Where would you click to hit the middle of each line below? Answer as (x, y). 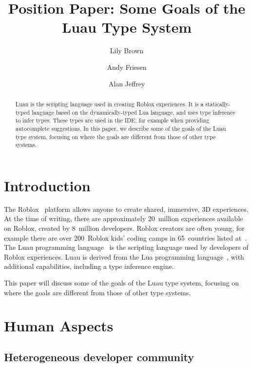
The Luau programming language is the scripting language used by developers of (126, 247)
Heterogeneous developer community (99, 357)
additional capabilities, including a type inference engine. (89, 266)
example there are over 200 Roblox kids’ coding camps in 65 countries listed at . (126, 237)
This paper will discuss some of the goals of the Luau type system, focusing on (121, 282)
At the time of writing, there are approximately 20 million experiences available (124, 218)
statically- (218, 104)
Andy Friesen (127, 67)
